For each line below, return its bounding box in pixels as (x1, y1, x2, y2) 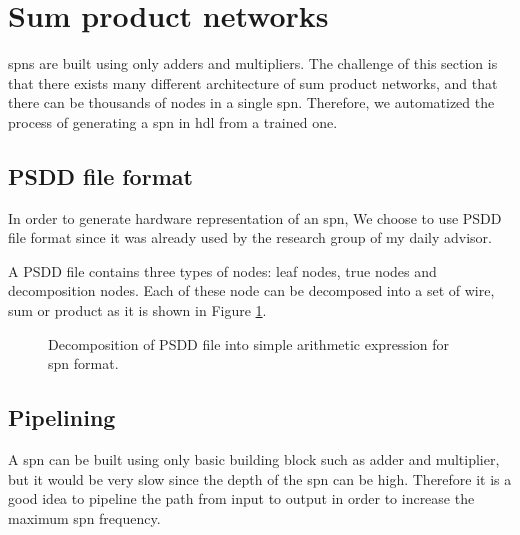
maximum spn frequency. (8, 507, 161, 528)
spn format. (48, 353, 119, 374)
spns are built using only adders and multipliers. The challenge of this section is (8, 53, 498, 74)
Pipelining (8, 402, 116, 433)
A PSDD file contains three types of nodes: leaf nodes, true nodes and (8, 260, 437, 281)
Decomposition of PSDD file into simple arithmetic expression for (48, 333, 449, 354)
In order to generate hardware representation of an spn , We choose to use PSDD (8, 207, 502, 228)
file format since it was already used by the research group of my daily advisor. (8, 227, 492, 248)
